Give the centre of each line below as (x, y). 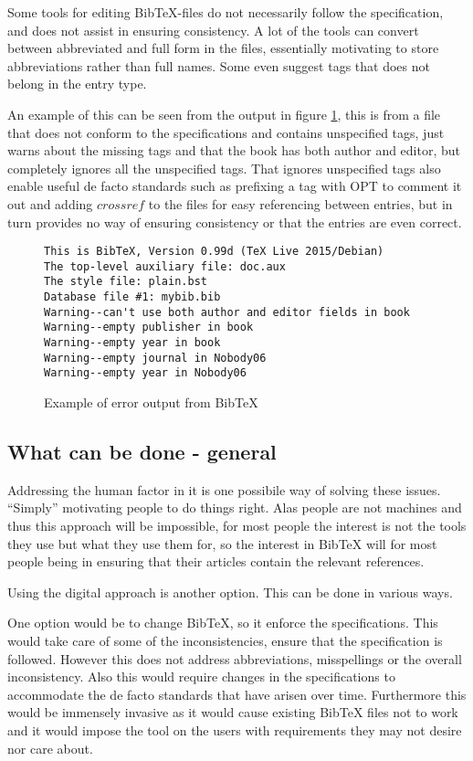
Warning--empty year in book (132, 343)
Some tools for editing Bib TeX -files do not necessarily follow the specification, (226, 12)
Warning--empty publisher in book (149, 328)
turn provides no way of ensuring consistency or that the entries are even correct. (235, 222)
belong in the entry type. (77, 84)
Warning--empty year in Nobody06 (145, 373)
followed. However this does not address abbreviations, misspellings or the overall (235, 658)
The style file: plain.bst (126, 282)
